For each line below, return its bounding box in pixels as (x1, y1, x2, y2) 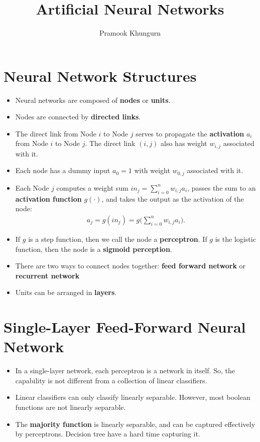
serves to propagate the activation (136, 128, 244, 138)
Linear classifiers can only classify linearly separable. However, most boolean (15, 392, 250, 402)
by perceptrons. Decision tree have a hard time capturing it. (15, 428, 200, 439)
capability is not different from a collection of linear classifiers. (15, 375, 207, 385)
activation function (15, 193, 82, 204)
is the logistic (215, 233, 256, 244)
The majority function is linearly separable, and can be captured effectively (15, 418, 255, 429)
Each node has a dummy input (15, 165, 110, 176)
